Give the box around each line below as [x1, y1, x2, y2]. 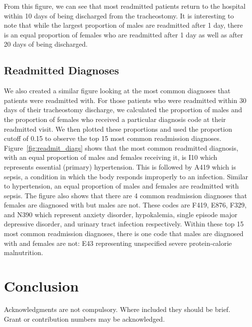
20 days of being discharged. [4, 39, 88, 49]
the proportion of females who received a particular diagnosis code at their [4, 114, 226, 124]
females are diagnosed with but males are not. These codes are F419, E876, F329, [4, 200, 247, 210]
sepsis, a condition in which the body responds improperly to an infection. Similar [4, 171, 249, 181]
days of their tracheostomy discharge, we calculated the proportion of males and [4, 104, 242, 115]
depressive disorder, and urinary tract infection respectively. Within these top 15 [4, 219, 244, 229]
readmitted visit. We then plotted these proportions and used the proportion [4, 123, 232, 134]
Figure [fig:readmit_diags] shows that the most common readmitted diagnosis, [4, 142, 238, 153]
